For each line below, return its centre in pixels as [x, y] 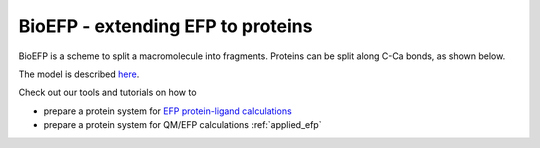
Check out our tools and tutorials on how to [107, 92]
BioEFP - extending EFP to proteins [165, 26]
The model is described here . [79, 74]
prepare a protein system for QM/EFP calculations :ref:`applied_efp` [182, 125]
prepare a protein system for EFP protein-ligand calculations [167, 111]
